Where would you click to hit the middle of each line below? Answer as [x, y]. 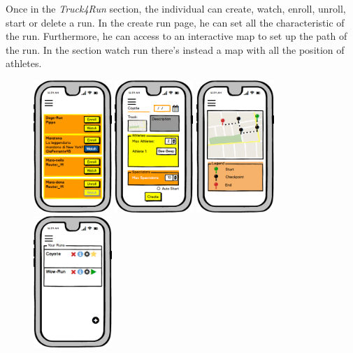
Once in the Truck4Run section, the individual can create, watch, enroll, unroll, [176, 8]
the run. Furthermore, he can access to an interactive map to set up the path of [176, 36]
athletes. [24, 63]
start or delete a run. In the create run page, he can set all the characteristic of [175, 22]
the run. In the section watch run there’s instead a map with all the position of [175, 49]
